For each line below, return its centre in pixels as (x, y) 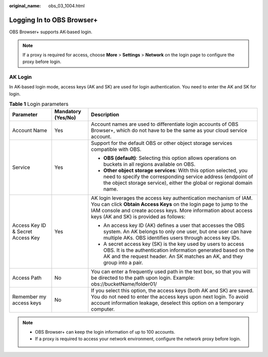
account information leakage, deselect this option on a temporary (167, 303)
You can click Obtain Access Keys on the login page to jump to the (169, 205)
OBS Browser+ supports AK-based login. (51, 32)
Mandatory (68, 112)
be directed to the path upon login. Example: (143, 278)
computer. (103, 309)
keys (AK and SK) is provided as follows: (138, 217)
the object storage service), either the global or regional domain (178, 183)
